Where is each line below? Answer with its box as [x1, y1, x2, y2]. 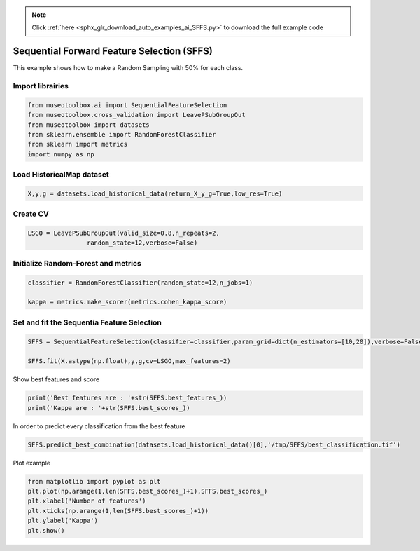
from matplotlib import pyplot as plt [27, 477, 161, 485]
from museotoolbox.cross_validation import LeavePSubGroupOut [27, 111, 246, 119]
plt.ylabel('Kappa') [27, 517, 98, 525]
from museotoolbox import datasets [27, 121, 150, 129]
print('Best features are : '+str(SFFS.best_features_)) [27, 394, 227, 402]
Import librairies [13, 81, 69, 91]
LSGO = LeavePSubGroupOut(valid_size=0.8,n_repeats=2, [27, 229, 220, 238]
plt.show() [27, 526, 65, 534]
